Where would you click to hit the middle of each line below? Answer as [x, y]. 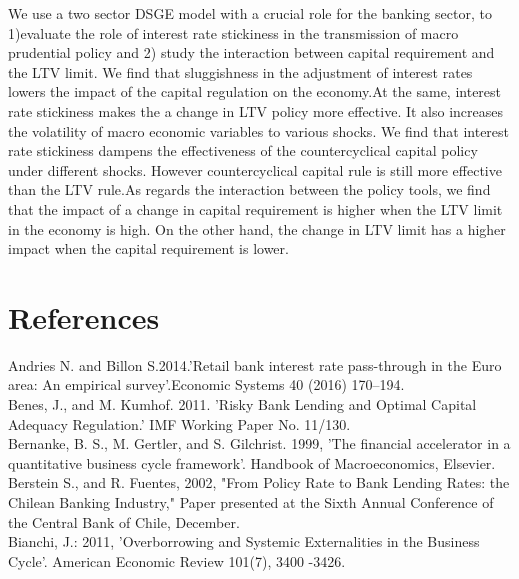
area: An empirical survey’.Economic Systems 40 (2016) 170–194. [206, 384]
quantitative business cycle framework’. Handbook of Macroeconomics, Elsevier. [252, 462]
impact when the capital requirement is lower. [148, 248]
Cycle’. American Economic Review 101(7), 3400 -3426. [177, 560]
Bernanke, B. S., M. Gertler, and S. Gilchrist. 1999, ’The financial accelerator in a [259, 443]
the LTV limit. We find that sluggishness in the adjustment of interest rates [240, 71]
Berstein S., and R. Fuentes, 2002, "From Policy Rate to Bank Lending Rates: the [259, 482]
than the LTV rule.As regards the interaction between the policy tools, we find [249, 189]
